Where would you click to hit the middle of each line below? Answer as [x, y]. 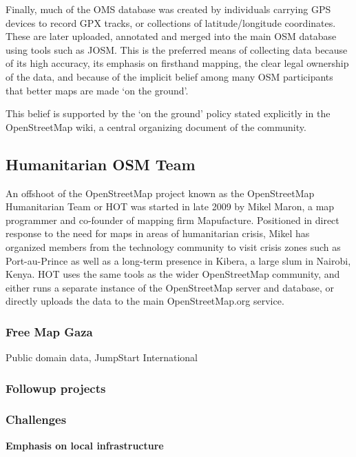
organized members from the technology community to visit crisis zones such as [173, 246]
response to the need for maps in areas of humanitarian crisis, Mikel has [158, 233]
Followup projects [56, 388]
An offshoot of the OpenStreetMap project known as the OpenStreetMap [160, 193]
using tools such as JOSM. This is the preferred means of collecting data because [177, 49]
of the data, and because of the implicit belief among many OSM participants [169, 76]
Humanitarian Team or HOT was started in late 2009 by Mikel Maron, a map [170, 206]
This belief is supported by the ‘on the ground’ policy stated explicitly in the [168, 113]
